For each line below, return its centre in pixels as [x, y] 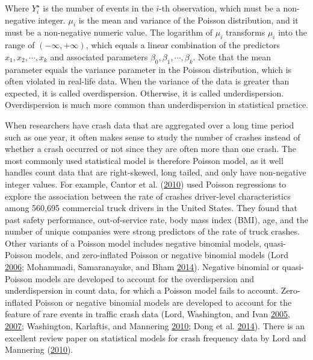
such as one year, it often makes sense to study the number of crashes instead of [153, 137]
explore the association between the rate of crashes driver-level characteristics [148, 196]
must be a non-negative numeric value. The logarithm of [109, 32]
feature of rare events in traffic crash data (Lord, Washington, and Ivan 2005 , [147, 314]
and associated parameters [99, 56]
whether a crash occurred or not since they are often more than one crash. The [150, 149]
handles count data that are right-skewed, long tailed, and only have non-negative [156, 172]
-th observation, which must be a [220, 8]
